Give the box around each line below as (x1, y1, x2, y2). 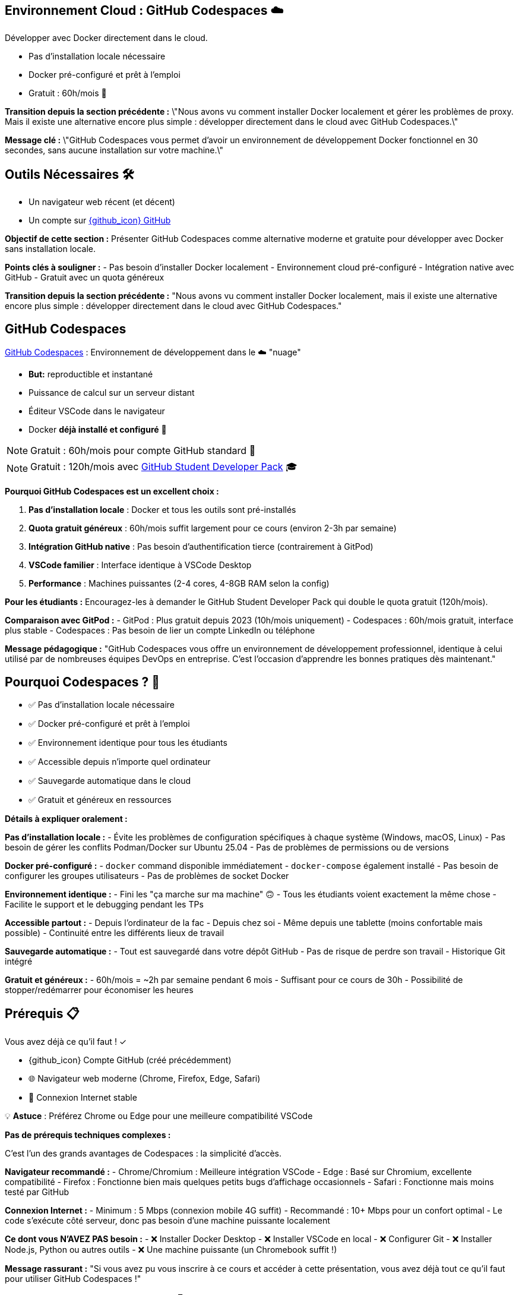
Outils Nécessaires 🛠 (5, 166, 134, 182)
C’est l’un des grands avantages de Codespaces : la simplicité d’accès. (5, 1148, 282, 1158)
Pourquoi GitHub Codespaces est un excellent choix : (5, 486, 219, 497)
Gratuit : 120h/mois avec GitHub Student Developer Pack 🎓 (30, 461, 298, 473)
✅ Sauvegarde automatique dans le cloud (29, 775, 191, 786)
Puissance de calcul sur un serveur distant (29, 387, 195, 398)
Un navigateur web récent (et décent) (29, 197, 175, 207)
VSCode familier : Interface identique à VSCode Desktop (29, 560, 252, 571)
